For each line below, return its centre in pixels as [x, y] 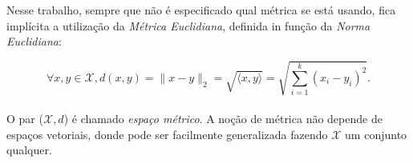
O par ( [25, 118]
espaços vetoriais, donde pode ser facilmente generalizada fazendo [167, 134]
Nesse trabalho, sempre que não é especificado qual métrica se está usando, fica [201, 10]
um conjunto [376, 134]
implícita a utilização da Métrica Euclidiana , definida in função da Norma [188, 25]
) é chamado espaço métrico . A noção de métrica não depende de [223, 118]
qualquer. [29, 150]
